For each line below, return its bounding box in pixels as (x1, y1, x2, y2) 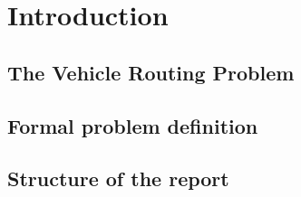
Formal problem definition (7, 111, 258, 139)
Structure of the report (7, 164, 229, 192)
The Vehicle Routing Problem (7, 58, 295, 86)
